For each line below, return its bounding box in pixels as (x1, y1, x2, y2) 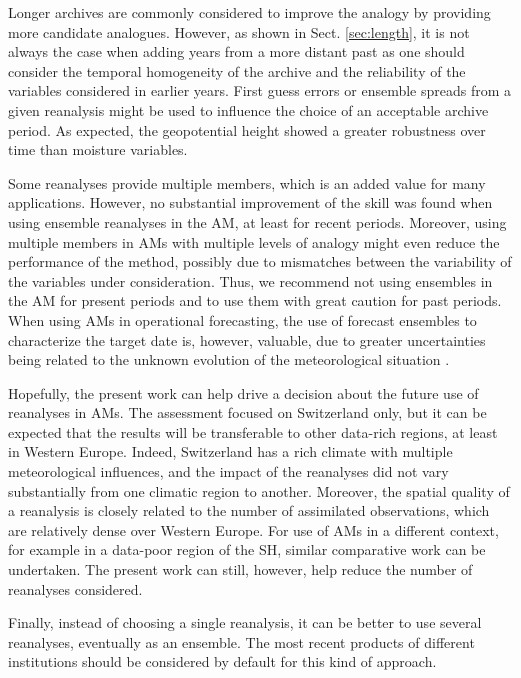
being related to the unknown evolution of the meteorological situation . (8, 349, 450, 370)
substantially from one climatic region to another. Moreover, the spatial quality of (8, 480, 510, 501)
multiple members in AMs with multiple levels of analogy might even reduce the (8, 231, 500, 252)
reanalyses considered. (8, 578, 143, 599)
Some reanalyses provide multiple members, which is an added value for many (8, 172, 486, 193)
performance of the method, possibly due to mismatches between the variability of (8, 251, 512, 272)
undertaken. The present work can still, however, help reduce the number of (8, 559, 473, 580)
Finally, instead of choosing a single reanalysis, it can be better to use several (8, 612, 482, 633)
